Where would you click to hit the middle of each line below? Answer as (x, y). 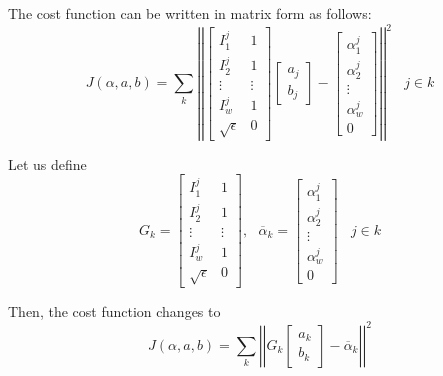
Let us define (47, 163)
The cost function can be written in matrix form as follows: (190, 13)
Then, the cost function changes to (114, 310)
